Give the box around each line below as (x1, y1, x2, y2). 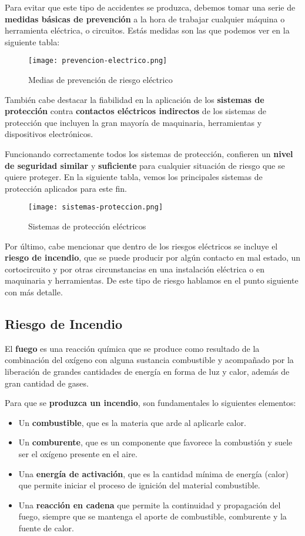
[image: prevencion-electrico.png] (28, 56, 167, 65)
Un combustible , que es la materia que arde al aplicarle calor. (18, 416, 246, 428)
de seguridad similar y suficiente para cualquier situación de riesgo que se (5, 159, 285, 171)
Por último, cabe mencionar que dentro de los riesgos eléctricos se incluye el (5, 239, 278, 252)
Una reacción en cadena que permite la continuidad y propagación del (18, 498, 281, 511)
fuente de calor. (18, 521, 74, 534)
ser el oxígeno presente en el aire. (18, 447, 138, 460)
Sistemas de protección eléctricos (28, 220, 146, 232)
